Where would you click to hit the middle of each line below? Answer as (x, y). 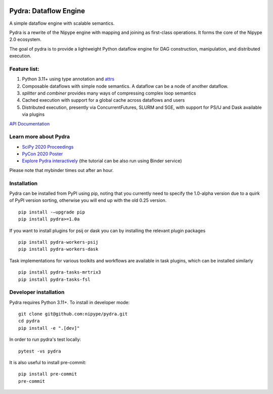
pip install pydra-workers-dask (58, 249)
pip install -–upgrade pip (52, 212)
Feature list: (25, 69)
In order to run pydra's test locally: (45, 339)
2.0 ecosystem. (26, 39)
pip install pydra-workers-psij (58, 242)
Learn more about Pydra (40, 137)
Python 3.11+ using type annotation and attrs (68, 79)
